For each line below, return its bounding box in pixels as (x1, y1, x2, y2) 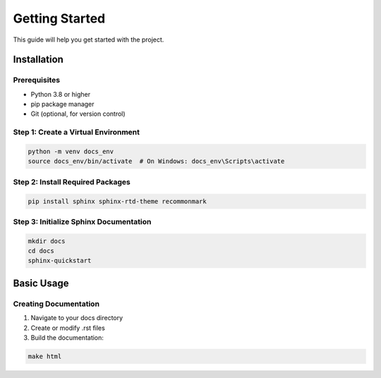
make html (28, 353, 62, 360)
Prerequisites (13, 75, 60, 85)
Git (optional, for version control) (30, 110, 126, 118)
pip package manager (30, 100, 95, 109)
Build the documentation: (30, 333, 104, 342)
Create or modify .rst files (30, 324, 105, 332)
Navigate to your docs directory (30, 314, 123, 322)
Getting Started (13, 11, 106, 26)
